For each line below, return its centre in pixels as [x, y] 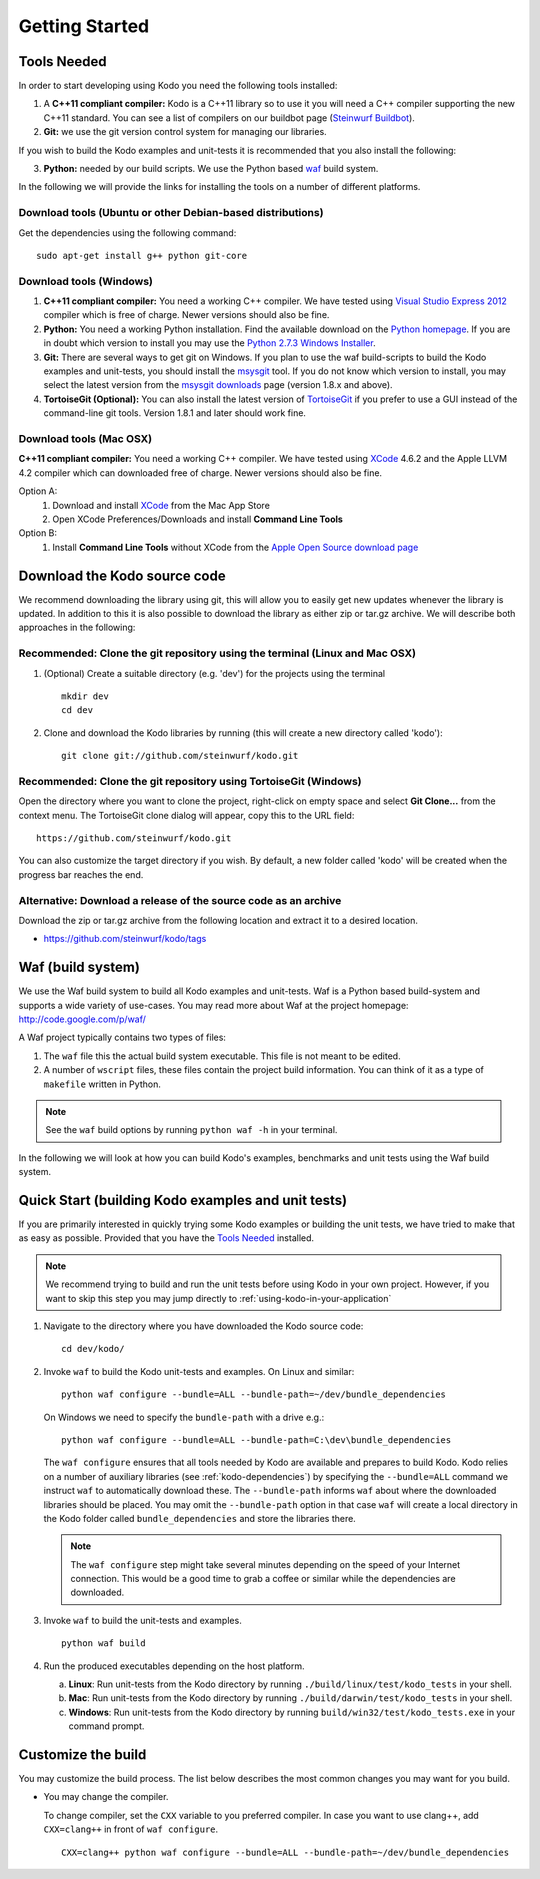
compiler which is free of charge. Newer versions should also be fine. [186, 315]
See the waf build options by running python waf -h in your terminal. [191, 1130]
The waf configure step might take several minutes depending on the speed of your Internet [265, 1564]
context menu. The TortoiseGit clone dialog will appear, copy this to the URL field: [186, 815]
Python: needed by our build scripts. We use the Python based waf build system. [211, 169]
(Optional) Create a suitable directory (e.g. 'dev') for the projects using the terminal [214, 673]
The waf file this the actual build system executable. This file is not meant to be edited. [222, 1056]
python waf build [103, 1643]
